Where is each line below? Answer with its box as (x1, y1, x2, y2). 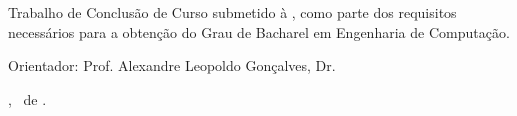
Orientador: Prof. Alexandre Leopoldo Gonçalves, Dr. (8, 55, 336, 76)
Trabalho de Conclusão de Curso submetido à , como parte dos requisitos (8, 2, 457, 23)
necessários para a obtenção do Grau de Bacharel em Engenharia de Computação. (8, 21, 510, 42)
